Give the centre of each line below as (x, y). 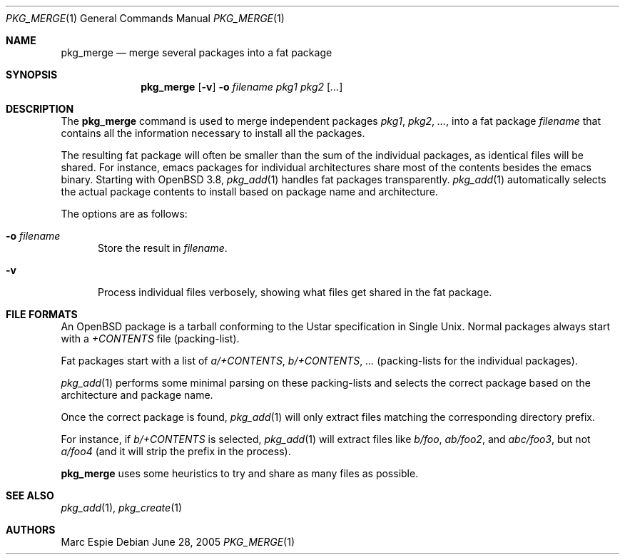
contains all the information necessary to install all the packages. (213, 133)
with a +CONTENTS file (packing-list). (150, 338)
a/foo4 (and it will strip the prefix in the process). (176, 451)
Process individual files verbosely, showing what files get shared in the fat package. (295, 292)
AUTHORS (31, 530)
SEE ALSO (30, 495)
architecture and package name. (137, 395)
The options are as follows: (124, 214)
